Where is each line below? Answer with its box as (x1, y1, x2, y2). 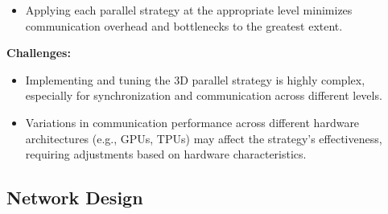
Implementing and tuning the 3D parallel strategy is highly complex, (25, 71, 365, 88)
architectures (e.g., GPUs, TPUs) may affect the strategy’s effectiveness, (25, 130, 382, 146)
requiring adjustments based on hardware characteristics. (25, 146, 307, 163)
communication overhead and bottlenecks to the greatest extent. (25, 17, 343, 34)
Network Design (6, 185, 143, 210)
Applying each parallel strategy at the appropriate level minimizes (25, 2, 353, 18)
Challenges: (6, 44, 71, 61)
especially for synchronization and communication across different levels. (25, 87, 382, 104)
